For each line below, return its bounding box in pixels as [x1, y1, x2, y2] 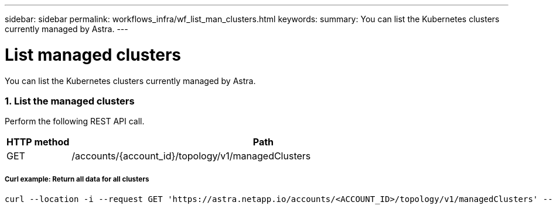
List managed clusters [5, 44, 182, 65]
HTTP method [6, 136, 70, 148]
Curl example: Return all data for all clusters [5, 175, 149, 183]
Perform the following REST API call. [5, 116, 145, 127]
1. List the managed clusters [5, 95, 135, 107]
